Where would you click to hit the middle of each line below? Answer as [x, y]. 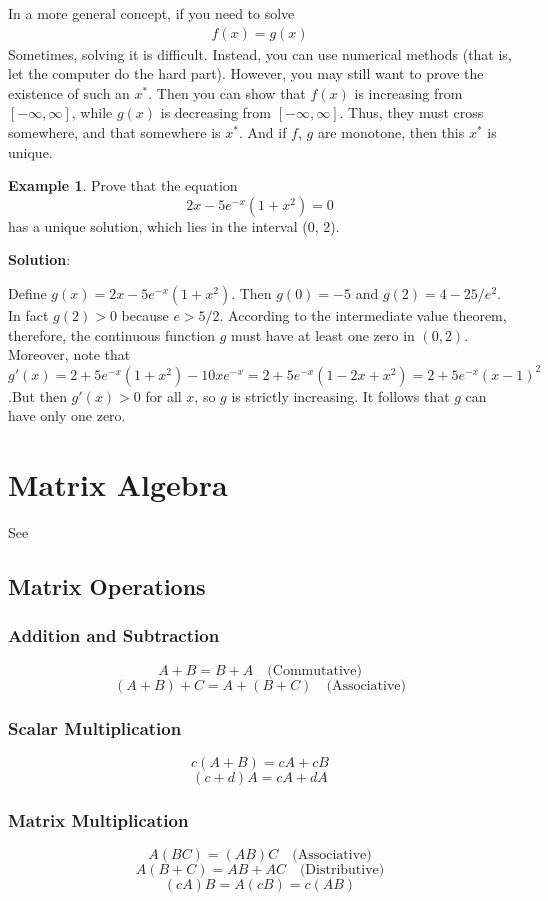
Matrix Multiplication [98, 819]
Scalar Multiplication [95, 727]
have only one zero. [67, 415]
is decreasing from [216, 112]
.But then [37, 395]
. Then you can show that [227, 92]
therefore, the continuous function [112, 334]
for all [163, 395]
